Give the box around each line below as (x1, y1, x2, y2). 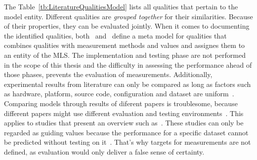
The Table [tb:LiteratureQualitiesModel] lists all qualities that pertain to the (4, 1, 238, 11)
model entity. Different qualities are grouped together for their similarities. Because (4, 11, 253, 21)
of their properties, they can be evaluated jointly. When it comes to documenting (4, 21, 250, 31)
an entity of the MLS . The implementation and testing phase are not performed (4, 49, 246, 60)
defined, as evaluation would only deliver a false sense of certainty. (4, 146, 205, 157)
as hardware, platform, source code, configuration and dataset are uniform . (4, 88, 234, 99)
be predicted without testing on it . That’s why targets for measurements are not (4, 137, 251, 147)
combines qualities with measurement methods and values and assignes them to (4, 40, 245, 50)
